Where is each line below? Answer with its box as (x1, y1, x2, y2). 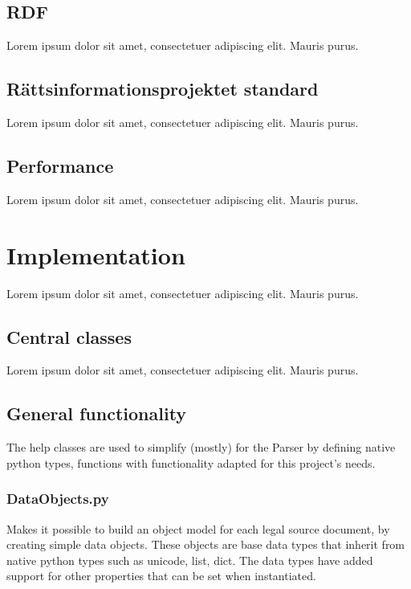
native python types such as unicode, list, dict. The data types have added (6, 551, 373, 568)
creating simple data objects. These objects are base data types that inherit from (6, 536, 405, 553)
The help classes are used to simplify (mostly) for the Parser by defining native (6, 439, 396, 456)
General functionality (6, 401, 187, 426)
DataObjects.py (6, 489, 109, 509)
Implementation (6, 238, 185, 271)
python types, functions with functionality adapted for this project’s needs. (6, 454, 376, 471)
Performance (6, 153, 114, 178)
